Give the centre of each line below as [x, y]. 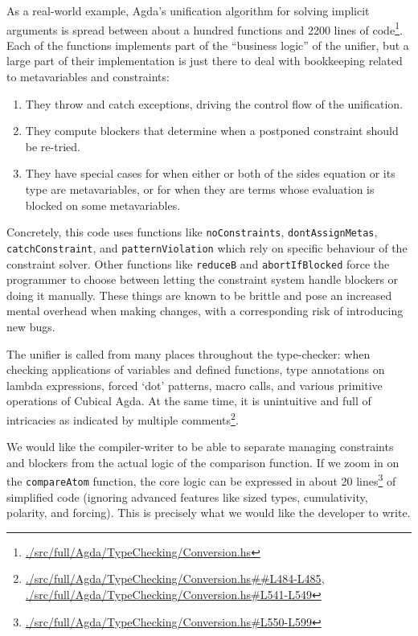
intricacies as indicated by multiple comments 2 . [123, 418]
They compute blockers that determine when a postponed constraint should [212, 131]
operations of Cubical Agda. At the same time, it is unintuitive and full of [189, 401]
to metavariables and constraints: [88, 77]
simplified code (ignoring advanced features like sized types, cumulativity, [187, 496]
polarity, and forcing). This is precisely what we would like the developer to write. [209, 513]
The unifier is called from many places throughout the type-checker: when [189, 353]
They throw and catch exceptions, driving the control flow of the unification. [214, 103]
